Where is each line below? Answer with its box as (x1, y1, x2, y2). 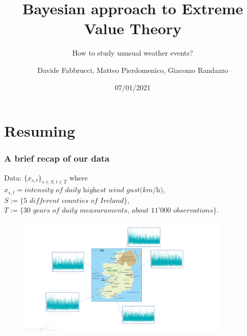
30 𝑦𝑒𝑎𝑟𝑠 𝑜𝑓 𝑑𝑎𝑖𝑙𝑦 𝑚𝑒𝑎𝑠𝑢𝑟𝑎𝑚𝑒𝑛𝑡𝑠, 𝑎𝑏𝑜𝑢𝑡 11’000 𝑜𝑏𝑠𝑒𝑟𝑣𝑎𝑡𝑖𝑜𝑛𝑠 (23, 207, 213, 215)
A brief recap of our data (4, 152, 110, 165)
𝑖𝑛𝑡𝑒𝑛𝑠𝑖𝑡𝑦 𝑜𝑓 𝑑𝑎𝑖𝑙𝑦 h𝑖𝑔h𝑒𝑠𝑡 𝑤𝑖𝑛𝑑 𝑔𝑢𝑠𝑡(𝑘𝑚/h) (24, 187, 163, 194)
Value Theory (84, 18, 182, 39)
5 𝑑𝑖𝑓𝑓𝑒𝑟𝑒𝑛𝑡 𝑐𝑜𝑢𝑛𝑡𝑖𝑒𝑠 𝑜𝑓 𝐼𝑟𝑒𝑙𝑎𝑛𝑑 (23, 197, 124, 204)
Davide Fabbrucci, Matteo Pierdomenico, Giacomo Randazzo (37, 64, 228, 75)
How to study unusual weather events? (72, 47, 193, 58)
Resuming (4, 120, 76, 141)
